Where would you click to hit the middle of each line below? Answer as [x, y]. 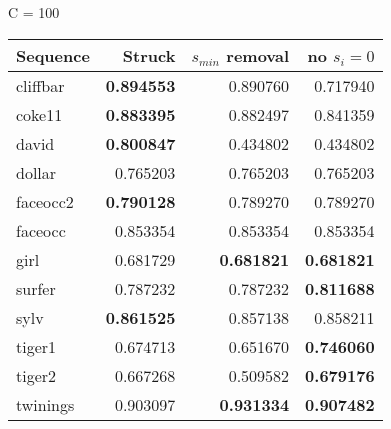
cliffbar [40, 85]
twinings [45, 404]
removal [258, 55]
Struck [149, 55]
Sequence [53, 55]
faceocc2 [45, 201]
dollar [36, 172]
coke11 [39, 114]
